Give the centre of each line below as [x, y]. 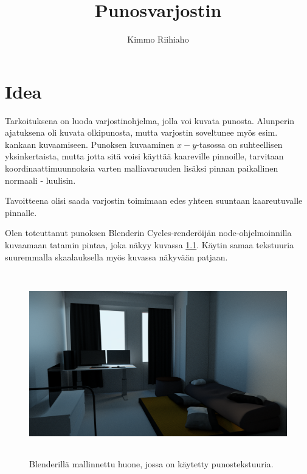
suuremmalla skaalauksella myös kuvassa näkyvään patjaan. [116, 256]
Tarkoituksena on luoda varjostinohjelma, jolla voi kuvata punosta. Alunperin [150, 120]
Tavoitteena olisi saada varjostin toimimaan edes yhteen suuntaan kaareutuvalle [154, 200]
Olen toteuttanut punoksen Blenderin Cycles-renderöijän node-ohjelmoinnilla [148, 233]
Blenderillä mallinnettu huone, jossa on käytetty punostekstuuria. [151, 464]
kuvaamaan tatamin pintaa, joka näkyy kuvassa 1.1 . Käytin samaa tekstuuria [150, 245]
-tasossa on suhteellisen [240, 144]
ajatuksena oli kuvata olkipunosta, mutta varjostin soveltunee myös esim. [141, 132]
